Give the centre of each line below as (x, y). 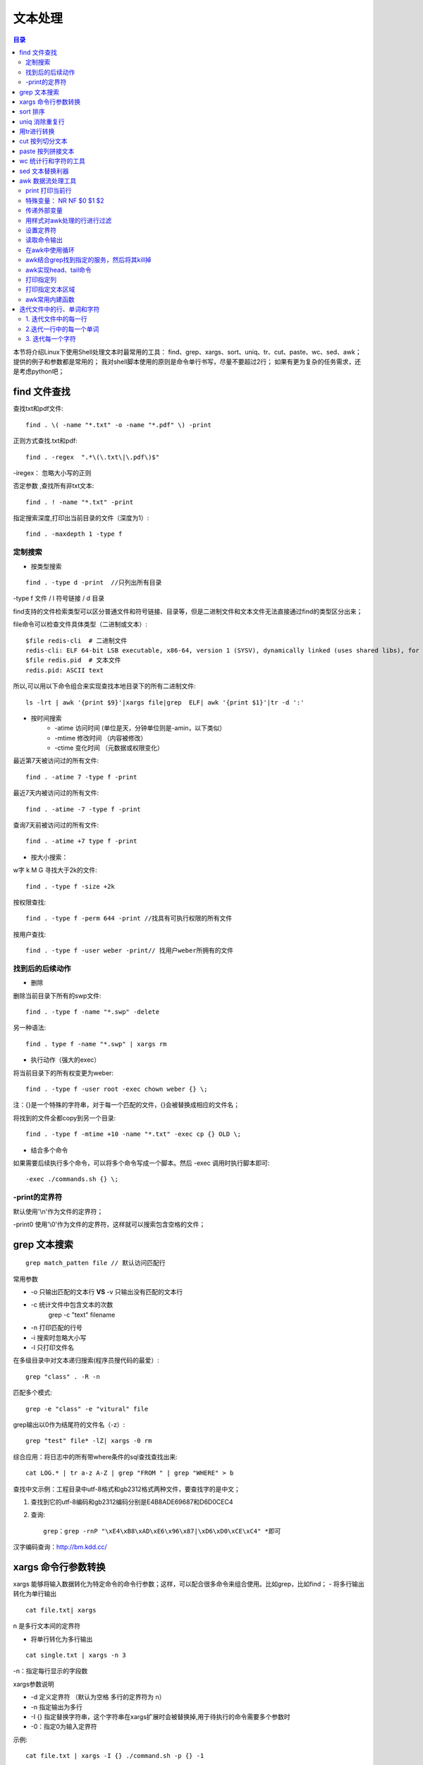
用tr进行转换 (37, 131)
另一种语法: (30, 1028)
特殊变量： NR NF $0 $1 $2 (65, 201)
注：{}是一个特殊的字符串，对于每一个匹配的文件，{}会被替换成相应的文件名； (126, 1105)
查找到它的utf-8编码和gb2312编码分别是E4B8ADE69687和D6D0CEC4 (132, 1502)
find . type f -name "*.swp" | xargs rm (96, 1044)
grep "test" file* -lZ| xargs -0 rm (89, 1441)
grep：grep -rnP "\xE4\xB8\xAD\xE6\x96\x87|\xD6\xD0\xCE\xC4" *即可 (162, 1531)
